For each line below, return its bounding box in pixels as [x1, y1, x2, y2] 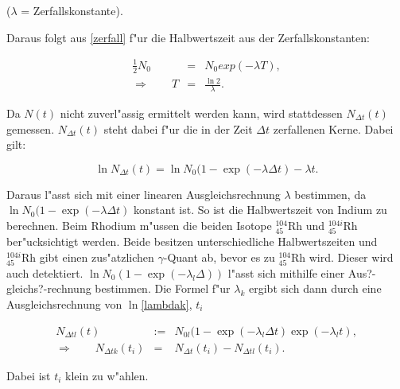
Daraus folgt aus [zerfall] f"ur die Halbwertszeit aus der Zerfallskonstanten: [6, 29, 370, 45]
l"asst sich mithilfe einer [227, 264, 345, 281]
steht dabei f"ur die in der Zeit [103, 120, 253, 137]
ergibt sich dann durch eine [249, 280, 382, 297]
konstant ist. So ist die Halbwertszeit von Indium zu [134, 201, 387, 218]
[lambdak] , [141, 296, 192, 312]
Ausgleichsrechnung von [6, 296, 122, 312]
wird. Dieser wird [309, 248, 394, 265]
